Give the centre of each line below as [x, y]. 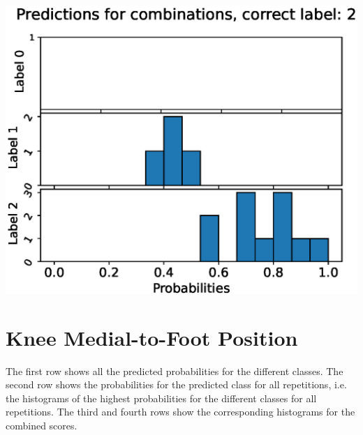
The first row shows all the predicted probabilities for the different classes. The [175, 371]
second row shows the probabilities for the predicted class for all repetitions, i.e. [176, 384]
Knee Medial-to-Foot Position [152, 337]
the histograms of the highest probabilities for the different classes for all [161, 398]
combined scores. [42, 426]
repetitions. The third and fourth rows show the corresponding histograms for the [180, 412]
